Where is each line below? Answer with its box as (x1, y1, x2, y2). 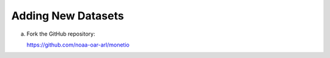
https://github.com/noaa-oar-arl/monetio (26, 41, 130, 48)
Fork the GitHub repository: (26, 30, 95, 37)
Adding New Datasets (11, 9, 125, 22)
